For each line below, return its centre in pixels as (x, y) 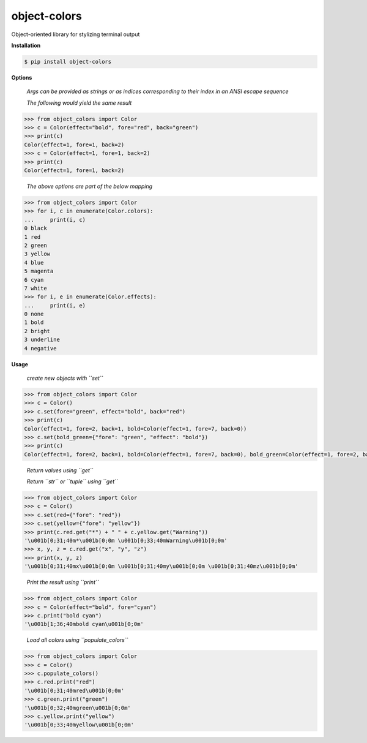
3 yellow (37, 254)
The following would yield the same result (79, 103)
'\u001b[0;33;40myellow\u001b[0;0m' (79, 725)
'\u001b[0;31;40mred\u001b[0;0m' (74, 690)
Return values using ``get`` (60, 470)
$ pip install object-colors (68, 62)
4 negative (40, 348)
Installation (26, 45)
